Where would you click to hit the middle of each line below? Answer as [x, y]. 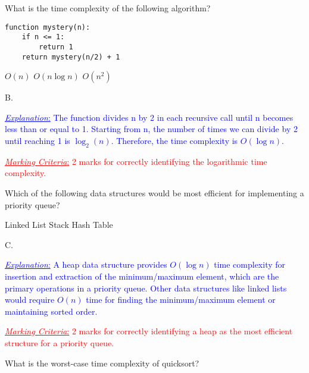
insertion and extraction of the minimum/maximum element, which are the [142, 276]
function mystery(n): [48, 27]
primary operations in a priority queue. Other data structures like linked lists [146, 288]
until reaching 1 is [38, 140]
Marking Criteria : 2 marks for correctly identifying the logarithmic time [136, 161]
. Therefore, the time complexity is [174, 140]
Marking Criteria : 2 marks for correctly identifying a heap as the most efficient [149, 331]
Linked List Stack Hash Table [59, 225]
